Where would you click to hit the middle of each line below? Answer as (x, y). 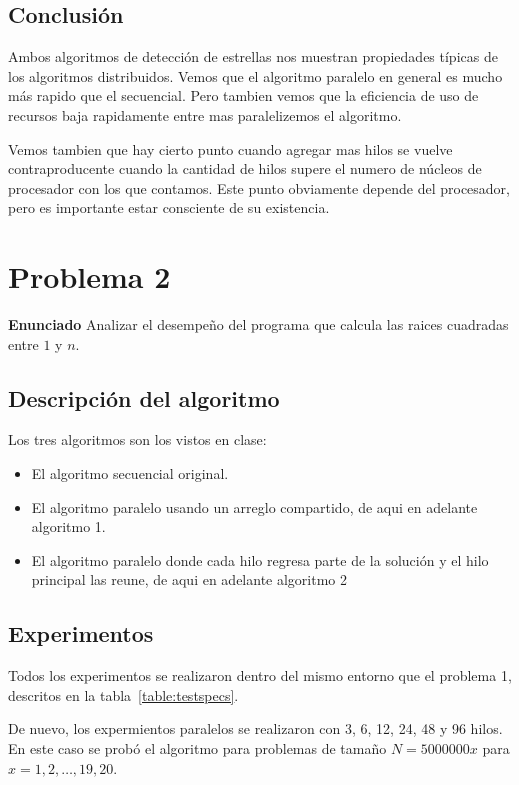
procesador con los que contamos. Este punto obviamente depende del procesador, (259, 187)
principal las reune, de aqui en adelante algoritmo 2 (189, 579)
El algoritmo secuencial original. (130, 473)
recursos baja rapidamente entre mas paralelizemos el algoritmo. (205, 114)
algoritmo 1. (68, 526)
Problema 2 (89, 276)
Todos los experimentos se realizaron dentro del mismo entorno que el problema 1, (260, 675)
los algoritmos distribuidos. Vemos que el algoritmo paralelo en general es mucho (255, 75)
